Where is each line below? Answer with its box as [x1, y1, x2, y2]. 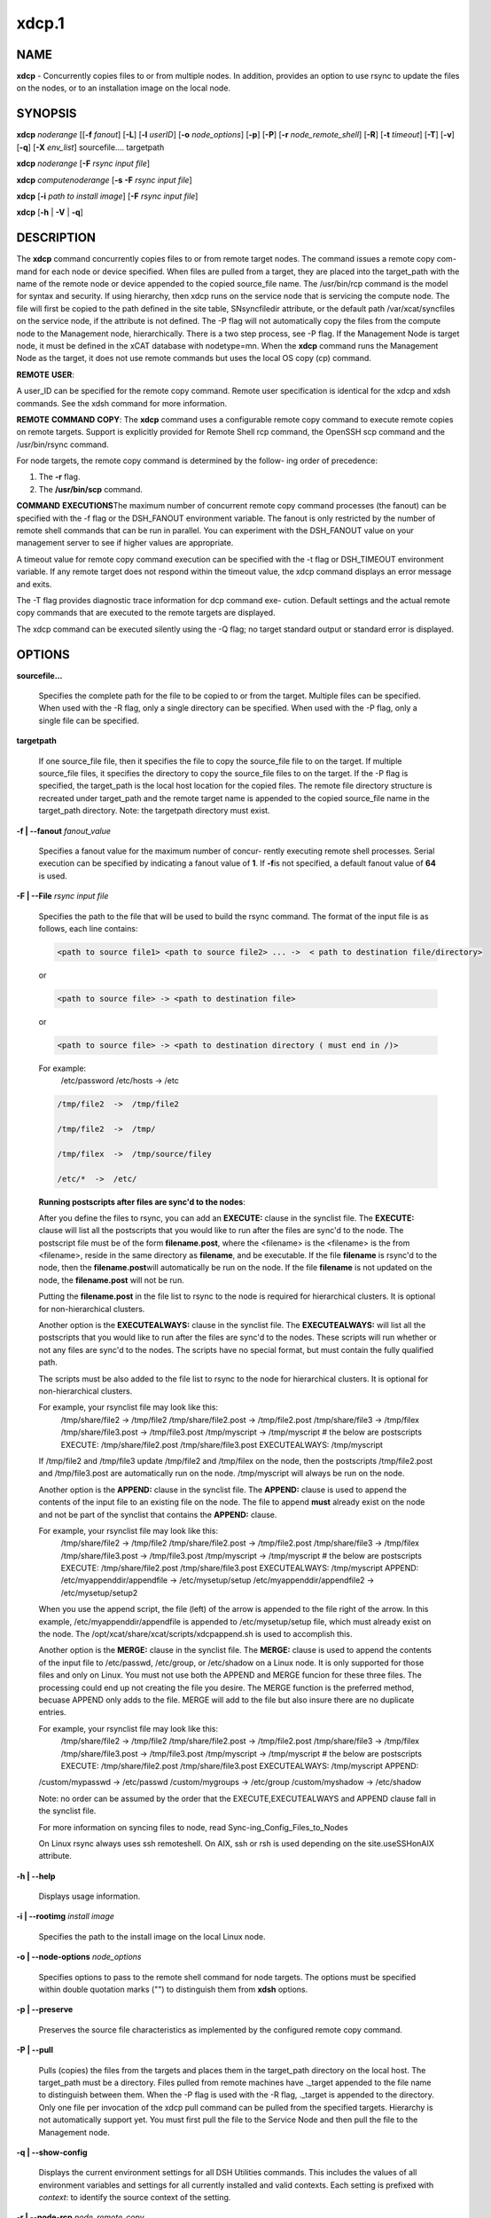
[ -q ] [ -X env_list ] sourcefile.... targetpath [16, 142, 165, 153]
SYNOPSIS [16, 106, 77, 122]
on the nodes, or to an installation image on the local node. [16, 83, 230, 93]
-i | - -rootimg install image [16, 1911, 115, 1922]
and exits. [16, 578, 52, 589]
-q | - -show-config [16, 2147, 88, 2158]
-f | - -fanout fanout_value [16, 825, 111, 836]
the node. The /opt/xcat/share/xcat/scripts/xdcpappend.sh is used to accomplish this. [38, 1629, 353, 1640]
